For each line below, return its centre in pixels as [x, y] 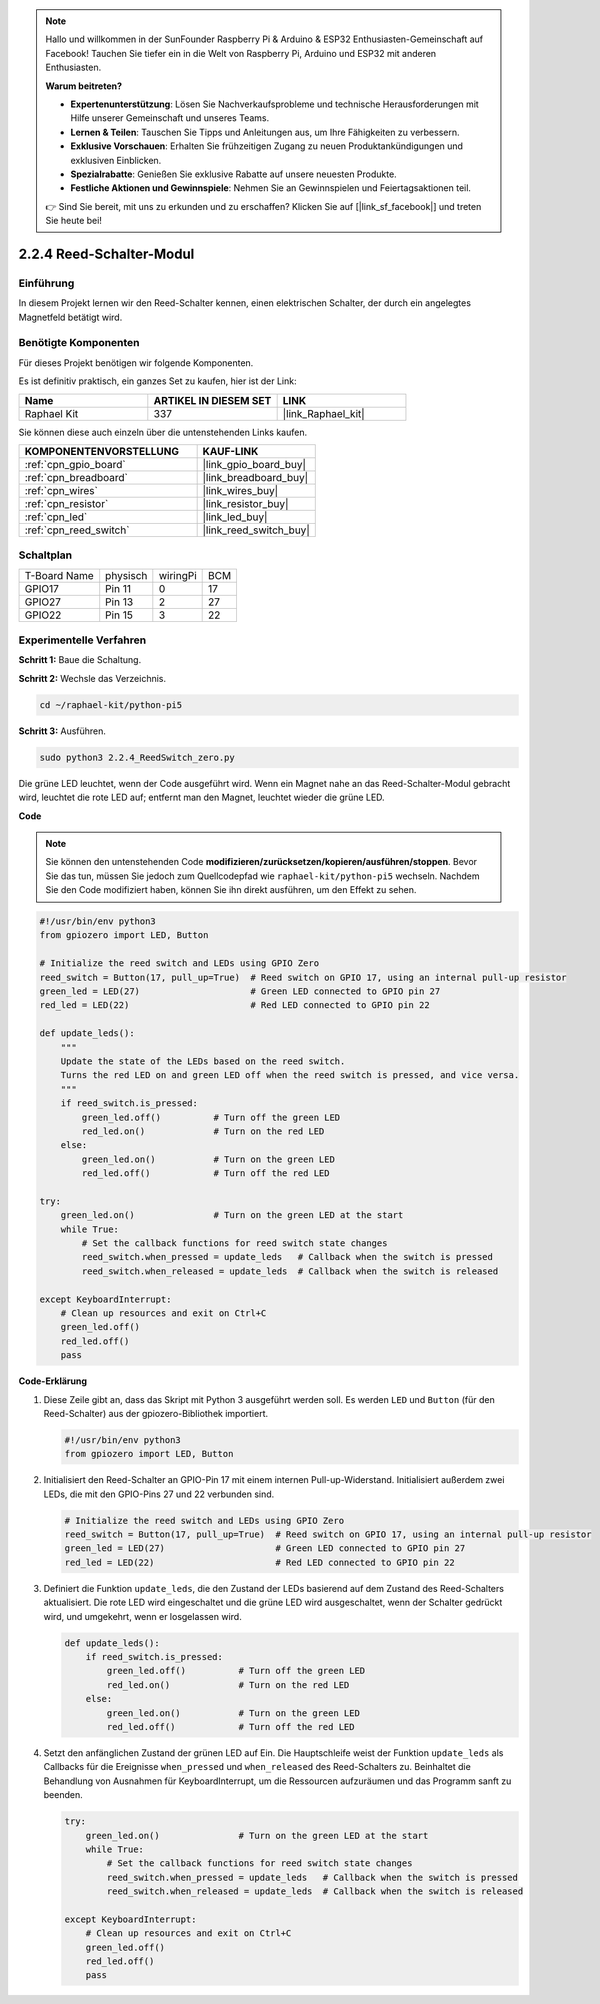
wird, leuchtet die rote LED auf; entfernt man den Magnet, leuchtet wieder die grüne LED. [201, 797]
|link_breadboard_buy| [255, 477]
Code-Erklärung [53, 1381]
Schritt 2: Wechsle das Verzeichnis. [92, 678]
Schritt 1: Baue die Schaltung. [80, 660]
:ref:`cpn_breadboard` [76, 477]
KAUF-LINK [230, 451]
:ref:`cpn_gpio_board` [75, 464]
